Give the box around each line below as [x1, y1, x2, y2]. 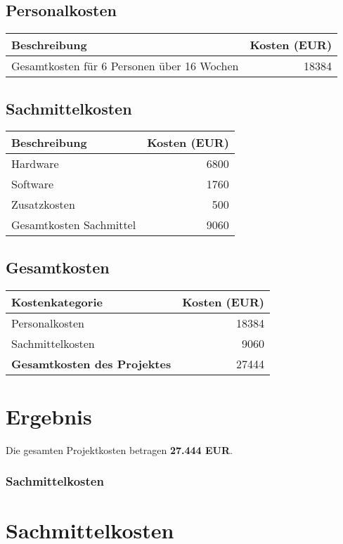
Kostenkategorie [11, 293, 103, 310]
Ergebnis [6, 401, 92, 430]
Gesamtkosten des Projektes [11, 355, 171, 372]
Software [11, 176, 54, 193]
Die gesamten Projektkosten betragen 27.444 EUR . [6, 442, 233, 457]
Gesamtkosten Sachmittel [11, 216, 136, 233]
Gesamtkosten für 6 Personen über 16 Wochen [11, 58, 239, 75]
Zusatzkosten [11, 196, 75, 213]
